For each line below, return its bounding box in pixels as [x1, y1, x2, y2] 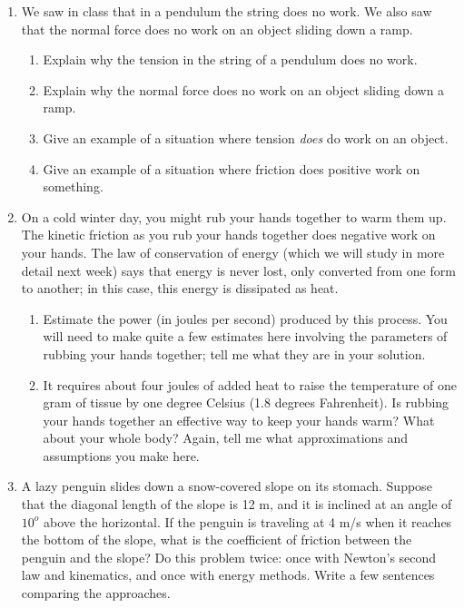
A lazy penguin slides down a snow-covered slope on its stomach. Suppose [21, 476, 432, 495]
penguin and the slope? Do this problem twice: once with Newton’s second [21, 547, 437, 566]
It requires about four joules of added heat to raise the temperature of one [43, 375, 458, 394]
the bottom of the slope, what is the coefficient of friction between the [21, 530, 412, 549]
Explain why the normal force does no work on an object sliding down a [43, 80, 445, 99]
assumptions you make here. [43, 446, 200, 465]
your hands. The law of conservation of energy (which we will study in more [21, 242, 445, 261]
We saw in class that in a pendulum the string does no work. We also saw [21, 2, 432, 20]
